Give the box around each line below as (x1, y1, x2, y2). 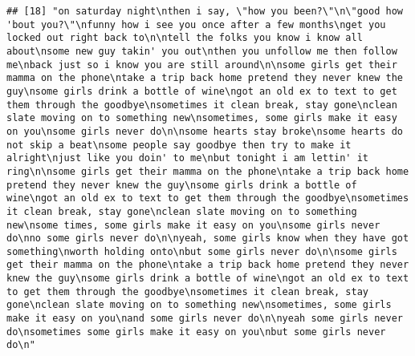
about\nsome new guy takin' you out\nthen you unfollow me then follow (6, 45, 397, 57)
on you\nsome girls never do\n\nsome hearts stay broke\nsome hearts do (6, 125, 403, 137)
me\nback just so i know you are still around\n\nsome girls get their (6, 59, 397, 71)
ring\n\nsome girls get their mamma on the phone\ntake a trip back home (6, 165, 409, 177)
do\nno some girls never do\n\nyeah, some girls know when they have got (6, 233, 409, 245)
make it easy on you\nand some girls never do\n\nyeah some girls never (6, 313, 403, 325)
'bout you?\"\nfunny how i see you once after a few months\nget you (6, 18, 386, 30)
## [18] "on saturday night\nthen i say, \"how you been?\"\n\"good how (6, 6, 403, 17)
